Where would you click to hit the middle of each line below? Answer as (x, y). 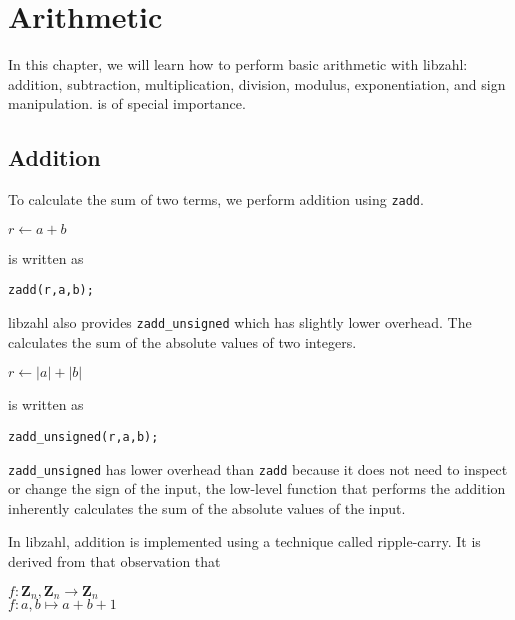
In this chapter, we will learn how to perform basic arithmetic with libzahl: (238, 64)
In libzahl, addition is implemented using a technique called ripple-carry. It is (244, 541)
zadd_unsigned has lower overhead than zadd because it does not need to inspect (258, 468)
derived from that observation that (114, 560)
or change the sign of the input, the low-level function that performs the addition (257, 488)
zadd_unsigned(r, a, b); (83, 436)
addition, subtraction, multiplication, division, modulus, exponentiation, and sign (257, 83)
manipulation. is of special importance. (127, 103)
